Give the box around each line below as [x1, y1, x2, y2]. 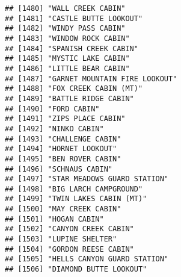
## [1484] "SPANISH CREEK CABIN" [5, 44, 138, 53]
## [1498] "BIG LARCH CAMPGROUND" [5, 184, 143, 193]
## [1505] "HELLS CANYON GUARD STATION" [5, 255, 169, 264]
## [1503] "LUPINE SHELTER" [5, 235, 117, 244]
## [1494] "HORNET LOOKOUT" [5, 145, 117, 154]
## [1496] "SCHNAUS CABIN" [5, 164, 112, 173]
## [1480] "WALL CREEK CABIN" [5, 4, 126, 13]
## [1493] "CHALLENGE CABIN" [5, 134, 121, 143]
